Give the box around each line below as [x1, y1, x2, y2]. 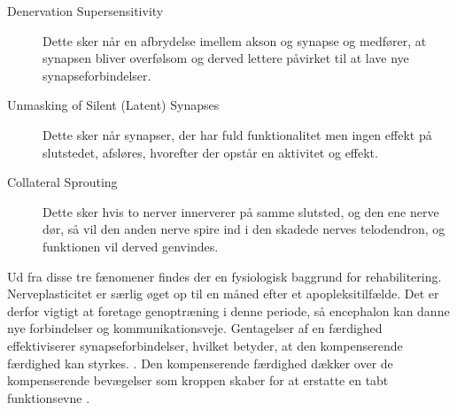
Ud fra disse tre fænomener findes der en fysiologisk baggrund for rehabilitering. [7, 267, 442, 285]
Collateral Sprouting [7, 173, 118, 191]
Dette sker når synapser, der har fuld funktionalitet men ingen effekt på [43, 125, 432, 143]
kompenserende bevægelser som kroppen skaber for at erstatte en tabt [7, 371, 389, 390]
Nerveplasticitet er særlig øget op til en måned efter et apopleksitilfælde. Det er [7, 284, 439, 303]
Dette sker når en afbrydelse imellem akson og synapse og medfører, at [43, 31, 427, 50]
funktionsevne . [7, 388, 90, 406]
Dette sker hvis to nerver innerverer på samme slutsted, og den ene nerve [43, 202, 439, 220]
